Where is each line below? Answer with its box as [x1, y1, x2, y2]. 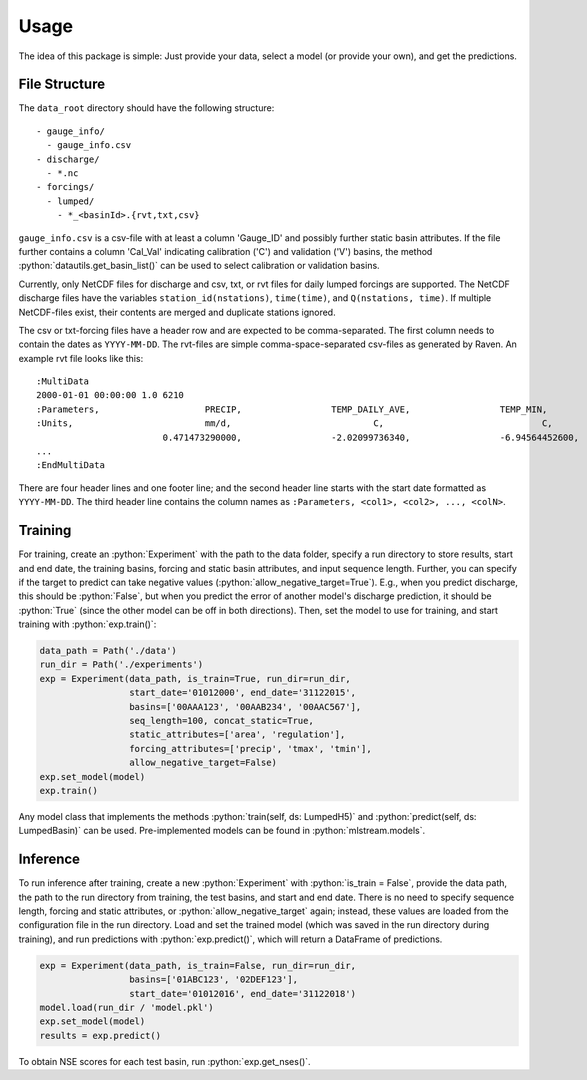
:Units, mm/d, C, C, [36, 418, 554, 429]
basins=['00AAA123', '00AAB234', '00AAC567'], [128, 701, 362, 712]
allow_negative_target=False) [128, 757, 277, 769]
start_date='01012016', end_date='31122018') [128, 988, 357, 999]
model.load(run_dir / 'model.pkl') [39, 1001, 214, 1013]
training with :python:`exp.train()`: [18, 618, 157, 630]
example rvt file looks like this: [18, 352, 144, 364]
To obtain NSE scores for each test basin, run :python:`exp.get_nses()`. [18, 1055, 311, 1067]
